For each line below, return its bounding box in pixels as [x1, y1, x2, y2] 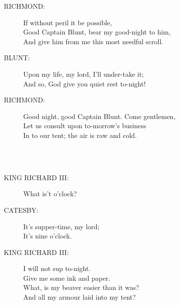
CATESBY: [4, 204, 39, 215]
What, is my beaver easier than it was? [23, 282, 139, 292]
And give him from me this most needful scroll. [23, 36, 164, 46]
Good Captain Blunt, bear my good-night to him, [23, 27, 171, 37]
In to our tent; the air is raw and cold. [23, 130, 137, 140]
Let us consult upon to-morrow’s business [23, 120, 147, 131]
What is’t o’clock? [23, 188, 77, 199]
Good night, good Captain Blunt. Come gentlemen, [23, 111, 176, 121]
